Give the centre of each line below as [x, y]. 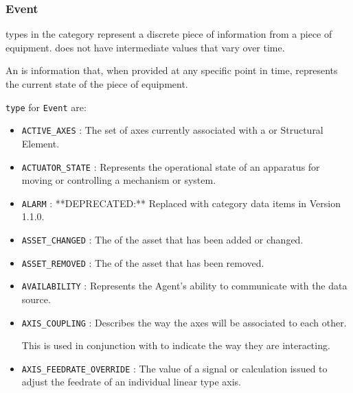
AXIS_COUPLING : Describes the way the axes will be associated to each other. [184, 322]
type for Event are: [46, 107]
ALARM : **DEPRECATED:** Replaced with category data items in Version [181, 203]
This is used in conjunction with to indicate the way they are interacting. [176, 345]
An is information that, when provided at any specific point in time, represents [172, 70]
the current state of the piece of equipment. [97, 84]
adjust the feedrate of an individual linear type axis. [131, 382]
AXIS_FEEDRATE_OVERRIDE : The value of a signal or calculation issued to [174, 368]
